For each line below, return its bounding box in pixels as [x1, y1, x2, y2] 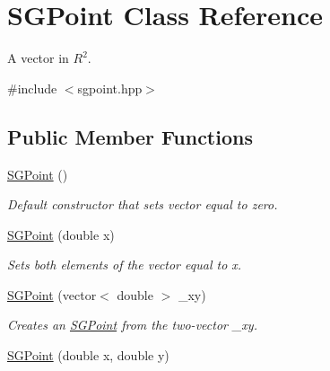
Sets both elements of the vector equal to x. [7, 255, 242, 274]
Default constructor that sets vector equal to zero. [7, 195, 278, 214]
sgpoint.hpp [77, 78, 143, 97]
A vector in [7, 49, 69, 67]
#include [7, 78, 57, 97]
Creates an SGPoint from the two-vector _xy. [7, 315, 257, 334]
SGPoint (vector [7, 285, 97, 304]
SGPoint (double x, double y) [7, 346, 169, 365]
